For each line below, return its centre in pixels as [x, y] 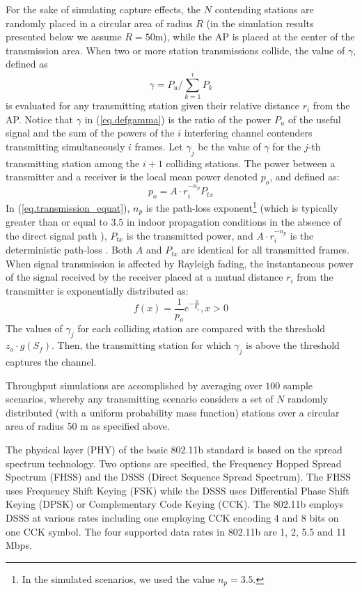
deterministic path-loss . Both [69, 250]
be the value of [229, 146]
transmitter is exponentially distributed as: [97, 290]
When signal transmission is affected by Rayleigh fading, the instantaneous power [180, 263]
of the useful [315, 119]
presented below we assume [64, 37]
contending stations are [264, 9]
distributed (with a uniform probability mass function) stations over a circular [173, 412]
